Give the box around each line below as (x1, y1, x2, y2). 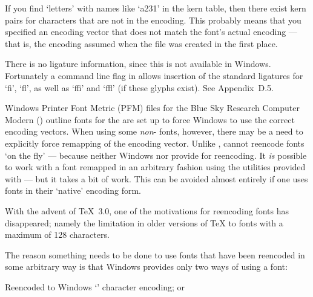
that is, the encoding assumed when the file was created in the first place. (5, 37, 278, 49)
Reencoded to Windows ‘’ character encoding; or (5, 280, 185, 293)
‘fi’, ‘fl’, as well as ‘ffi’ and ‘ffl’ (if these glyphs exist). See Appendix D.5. (5, 81, 274, 94)
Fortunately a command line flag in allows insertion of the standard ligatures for (5, 69, 303, 81)
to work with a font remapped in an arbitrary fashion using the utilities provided (5, 161, 306, 173)
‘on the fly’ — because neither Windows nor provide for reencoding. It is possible (5, 148, 307, 161)
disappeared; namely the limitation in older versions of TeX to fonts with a (5, 216, 283, 229)
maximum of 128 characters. (5, 228, 110, 241)
